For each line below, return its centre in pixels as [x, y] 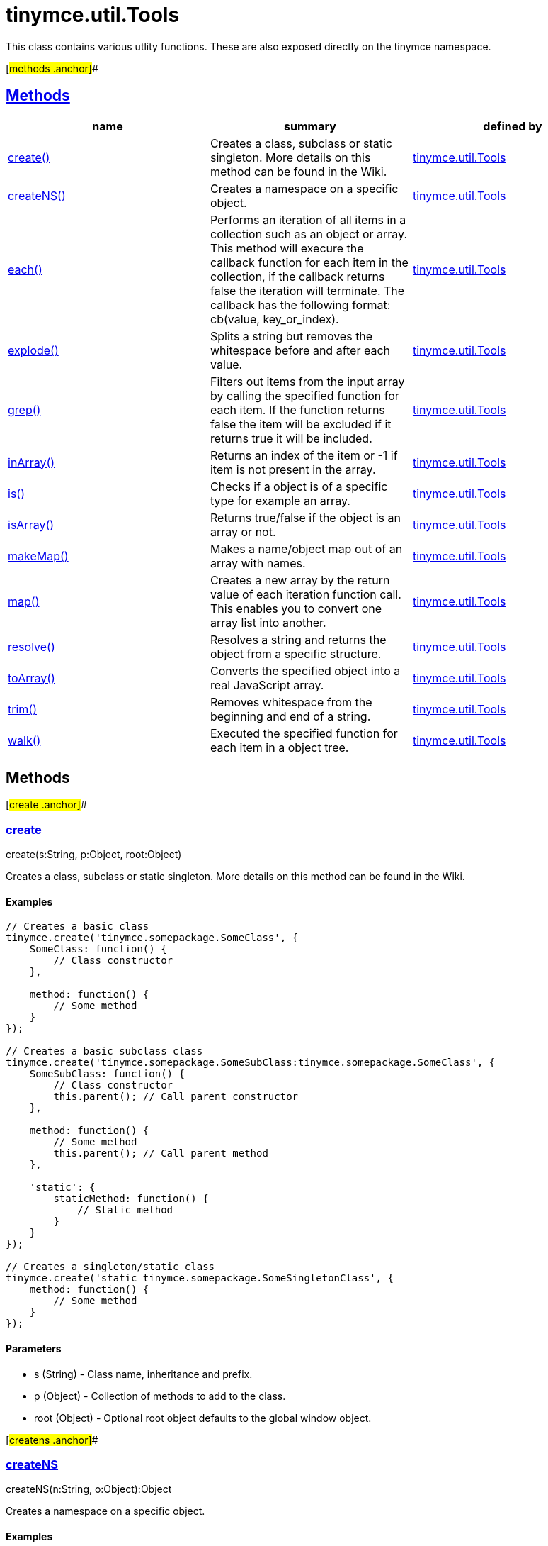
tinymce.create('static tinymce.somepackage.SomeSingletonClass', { [200, 1278]
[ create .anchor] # [46, 805]
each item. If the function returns [297, 410]
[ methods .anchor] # [52, 68]
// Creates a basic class [78, 927]
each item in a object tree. [279, 747]
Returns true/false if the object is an [305, 517]
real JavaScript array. [267, 685]
